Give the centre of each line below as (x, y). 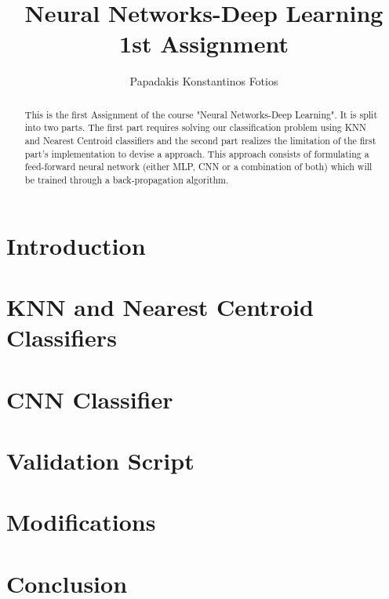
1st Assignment (204, 44)
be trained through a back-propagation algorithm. (127, 179)
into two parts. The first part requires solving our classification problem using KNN (195, 127)
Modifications (81, 522)
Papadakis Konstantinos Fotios (204, 81)
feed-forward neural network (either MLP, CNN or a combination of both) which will (198, 167)
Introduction (76, 245)
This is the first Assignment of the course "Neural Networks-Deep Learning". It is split (201, 114)
